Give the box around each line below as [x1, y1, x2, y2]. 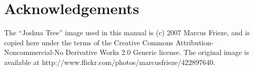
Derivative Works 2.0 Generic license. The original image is [65, 47, 249, 57]
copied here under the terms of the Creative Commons [4, 37, 173, 47]
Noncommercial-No [4, 47, 63, 57]
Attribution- [175, 37, 213, 47]
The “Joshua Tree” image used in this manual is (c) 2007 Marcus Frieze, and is [4, 27, 250, 38]
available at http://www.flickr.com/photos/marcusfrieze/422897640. [4, 56, 215, 67]
